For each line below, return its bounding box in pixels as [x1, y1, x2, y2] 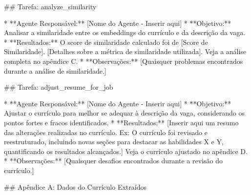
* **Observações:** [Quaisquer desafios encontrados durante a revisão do [4, 156, 223, 166]
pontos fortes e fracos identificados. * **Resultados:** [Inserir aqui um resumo [4, 117, 239, 127]
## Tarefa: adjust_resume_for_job [4, 82, 113, 92]
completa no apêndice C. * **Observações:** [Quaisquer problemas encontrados [4, 56, 243, 66]
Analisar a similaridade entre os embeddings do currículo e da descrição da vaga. [4, 27, 246, 38]
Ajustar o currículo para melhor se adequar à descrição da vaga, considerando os [4, 108, 245, 118]
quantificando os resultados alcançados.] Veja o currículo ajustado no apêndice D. [4, 146, 248, 156]
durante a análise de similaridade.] [4, 65, 106, 76]
